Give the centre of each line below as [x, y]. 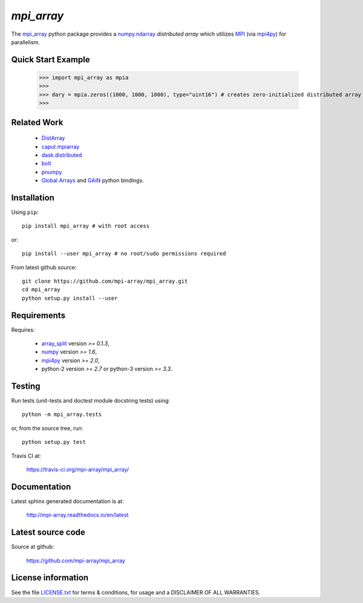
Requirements [38, 315]
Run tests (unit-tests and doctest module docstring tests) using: [91, 401]
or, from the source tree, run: [47, 428]
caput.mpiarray [60, 147]
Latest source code [48, 532]
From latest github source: [44, 267]
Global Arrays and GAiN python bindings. [93, 180]
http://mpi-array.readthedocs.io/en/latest [77, 515]
